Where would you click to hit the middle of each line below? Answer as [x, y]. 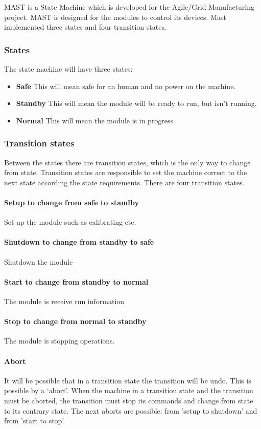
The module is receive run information [64, 301]
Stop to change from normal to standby [75, 321]
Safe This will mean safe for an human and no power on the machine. [126, 86]
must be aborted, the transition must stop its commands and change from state [129, 400]
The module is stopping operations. [60, 341]
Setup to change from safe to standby [72, 202]
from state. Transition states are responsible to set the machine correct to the [126, 172]
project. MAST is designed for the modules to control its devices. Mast [115, 17]
